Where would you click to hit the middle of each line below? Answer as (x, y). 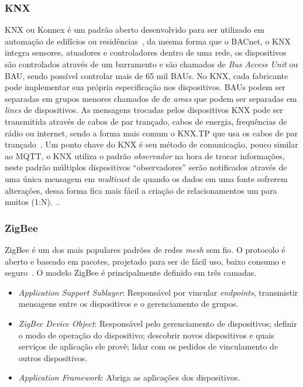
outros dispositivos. (53, 357)
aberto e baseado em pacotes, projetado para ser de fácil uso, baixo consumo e (145, 261)
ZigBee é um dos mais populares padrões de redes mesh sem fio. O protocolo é (145, 249)
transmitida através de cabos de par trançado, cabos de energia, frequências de (146, 121)
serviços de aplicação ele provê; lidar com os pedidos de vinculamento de (148, 346)
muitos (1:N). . (32, 202)
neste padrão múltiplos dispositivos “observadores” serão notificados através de (146, 167)
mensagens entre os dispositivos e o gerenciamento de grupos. (128, 304)
